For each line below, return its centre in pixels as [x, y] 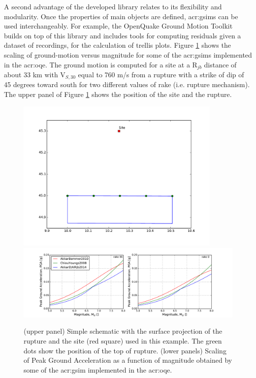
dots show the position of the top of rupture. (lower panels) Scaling [125, 350]
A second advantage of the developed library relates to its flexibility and [113, 6]
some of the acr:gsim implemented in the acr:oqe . [98, 369]
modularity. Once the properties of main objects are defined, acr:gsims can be [121, 16]
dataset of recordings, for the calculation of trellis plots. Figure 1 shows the [117, 45]
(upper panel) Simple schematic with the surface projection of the [123, 331]
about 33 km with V [35, 75]
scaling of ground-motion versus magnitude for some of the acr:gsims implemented [128, 54]
